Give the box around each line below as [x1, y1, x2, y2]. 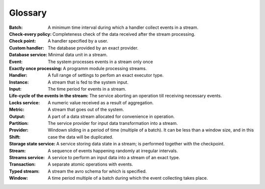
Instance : [9, 79, 29, 85]
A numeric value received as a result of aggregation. [48, 99, 154, 105]
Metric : [9, 107, 25, 113]
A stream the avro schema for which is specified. [48, 168, 147, 174]
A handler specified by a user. [48, 38, 108, 44]
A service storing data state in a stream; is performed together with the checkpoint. [56, 141, 225, 147]
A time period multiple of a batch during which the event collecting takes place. [48, 175, 208, 181]
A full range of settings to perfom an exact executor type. [48, 72, 164, 78]
